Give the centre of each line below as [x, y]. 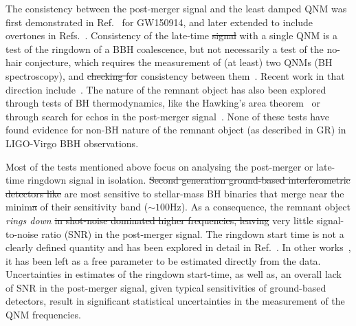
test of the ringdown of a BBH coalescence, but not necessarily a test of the [165, 48]
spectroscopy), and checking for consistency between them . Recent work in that [175, 75]
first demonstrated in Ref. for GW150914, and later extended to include [159, 22]
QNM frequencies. [43, 315]
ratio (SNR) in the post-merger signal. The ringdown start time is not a [193, 233]
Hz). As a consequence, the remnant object [260, 207]
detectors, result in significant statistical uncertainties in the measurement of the [175, 301]
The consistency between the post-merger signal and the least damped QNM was [176, 8]
